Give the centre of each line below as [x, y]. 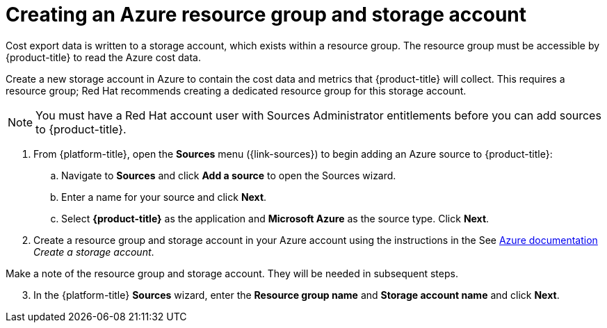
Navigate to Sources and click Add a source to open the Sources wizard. [229, 175]
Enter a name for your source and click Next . [164, 197]
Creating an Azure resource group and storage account [266, 15]
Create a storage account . [94, 252]
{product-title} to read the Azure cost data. [103, 57]
